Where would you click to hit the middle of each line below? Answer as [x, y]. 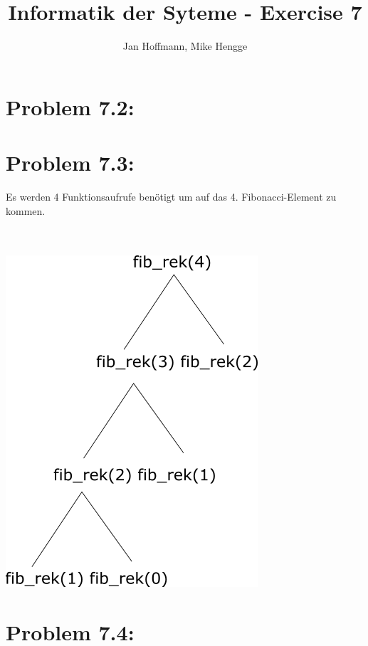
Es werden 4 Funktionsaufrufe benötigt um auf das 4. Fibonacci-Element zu [171, 197]
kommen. [26, 210]
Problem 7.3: [70, 163]
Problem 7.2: [70, 106]
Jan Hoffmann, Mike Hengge [185, 46]
